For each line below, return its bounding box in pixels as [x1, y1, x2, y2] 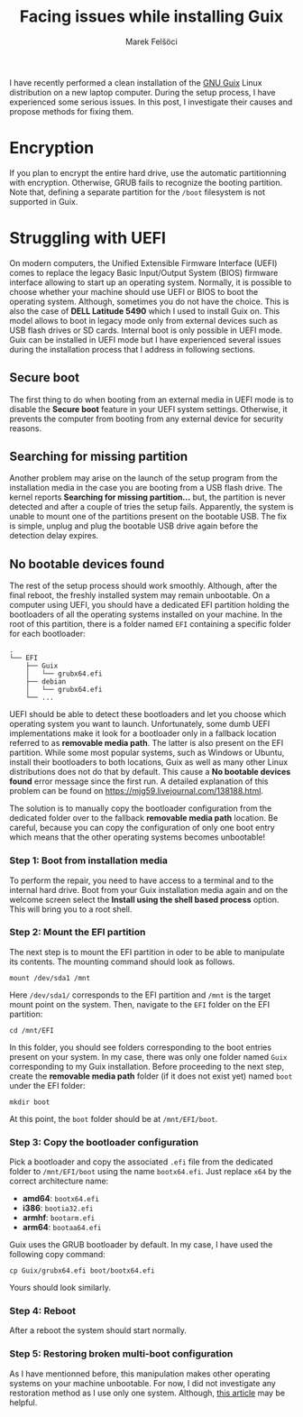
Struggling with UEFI [9, 228, 167, 249]
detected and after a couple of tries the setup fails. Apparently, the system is [9, 501, 294, 512]
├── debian [25, 677, 67, 686]
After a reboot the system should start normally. [9, 1325, 188, 1336]
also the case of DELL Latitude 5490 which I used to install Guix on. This [9, 305, 280, 317]
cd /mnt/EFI [9, 1026, 54, 1035]
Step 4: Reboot [9, 1305, 77, 1318]
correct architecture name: [9, 1175, 109, 1187]
